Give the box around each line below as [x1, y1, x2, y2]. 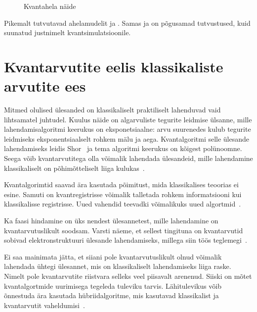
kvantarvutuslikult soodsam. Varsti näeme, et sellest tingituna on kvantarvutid [4, 225, 243, 235]
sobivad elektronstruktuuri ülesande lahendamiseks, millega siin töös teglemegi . [4, 235, 247, 245]
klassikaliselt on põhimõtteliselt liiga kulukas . [4, 162, 145, 173]
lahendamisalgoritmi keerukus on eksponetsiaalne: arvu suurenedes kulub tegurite [4, 124, 251, 134]
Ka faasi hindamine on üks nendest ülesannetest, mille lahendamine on [4, 215, 218, 226]
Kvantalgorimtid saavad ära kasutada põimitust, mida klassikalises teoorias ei [4, 179, 239, 190]
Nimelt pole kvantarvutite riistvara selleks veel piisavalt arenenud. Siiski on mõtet [4, 271, 252, 281]
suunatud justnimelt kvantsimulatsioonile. [4, 27, 131, 38]
